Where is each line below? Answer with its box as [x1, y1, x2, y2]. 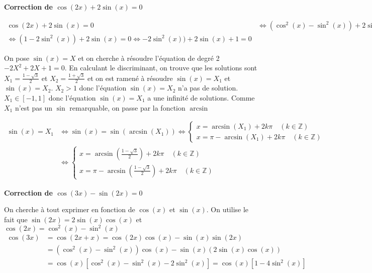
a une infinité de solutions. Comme [147, 92, 255, 103]
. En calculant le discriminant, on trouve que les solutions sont [64, 62, 257, 73]
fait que [4, 214, 28, 224]
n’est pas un [15, 102, 52, 113]
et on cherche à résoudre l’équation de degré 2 [78, 52, 220, 63]
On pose [4, 52, 30, 63]
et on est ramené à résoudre [87, 72, 173, 83]
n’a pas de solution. [177, 82, 238, 93]
